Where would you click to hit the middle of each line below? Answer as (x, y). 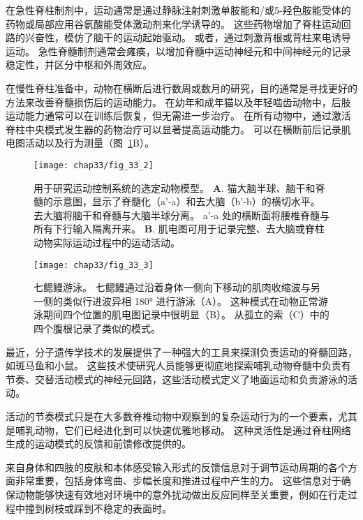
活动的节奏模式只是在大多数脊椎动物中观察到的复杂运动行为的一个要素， (172, 416)
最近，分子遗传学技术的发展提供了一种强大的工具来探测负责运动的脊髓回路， (181, 351)
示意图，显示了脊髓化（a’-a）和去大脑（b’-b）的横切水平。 (186, 201)
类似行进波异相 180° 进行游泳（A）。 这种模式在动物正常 (190, 300)
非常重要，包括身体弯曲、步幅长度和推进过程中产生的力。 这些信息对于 (178, 481)
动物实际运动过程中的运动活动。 (107, 242)
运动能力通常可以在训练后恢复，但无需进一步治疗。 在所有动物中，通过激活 (178, 116)
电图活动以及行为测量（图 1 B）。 (80, 143)
